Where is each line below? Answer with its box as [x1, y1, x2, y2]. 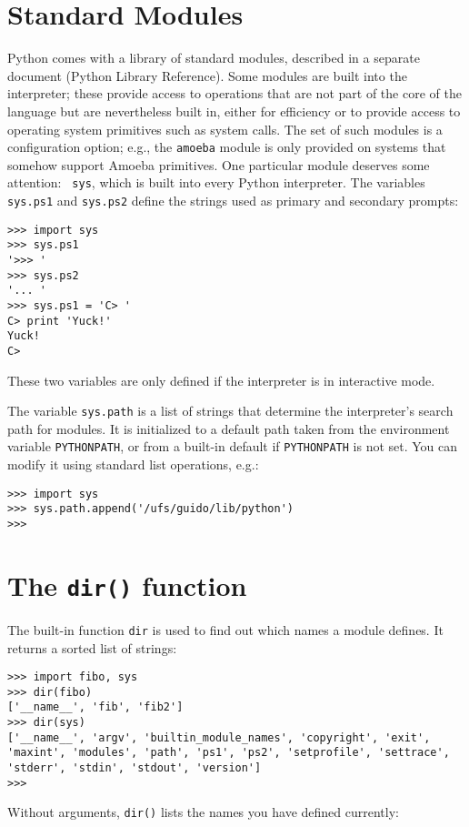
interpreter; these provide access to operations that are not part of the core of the [7, 84, 462, 103]
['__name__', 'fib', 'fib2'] [7, 701, 184, 714]
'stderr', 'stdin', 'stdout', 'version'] [7, 761, 262, 775]
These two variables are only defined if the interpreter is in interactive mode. [7, 370, 435, 389]
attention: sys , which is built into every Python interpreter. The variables [7, 173, 425, 192]
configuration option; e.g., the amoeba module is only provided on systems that [7, 137, 446, 156]
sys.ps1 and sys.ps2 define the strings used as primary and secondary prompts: [7, 191, 459, 209]
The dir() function [7, 566, 247, 603]
